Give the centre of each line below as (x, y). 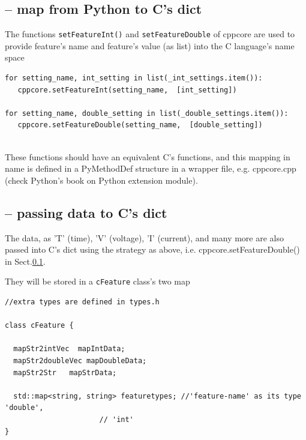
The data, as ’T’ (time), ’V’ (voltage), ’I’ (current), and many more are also (145, 237)
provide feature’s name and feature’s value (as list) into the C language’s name (150, 45)
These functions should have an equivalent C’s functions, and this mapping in (148, 156)
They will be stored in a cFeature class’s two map (97, 281)
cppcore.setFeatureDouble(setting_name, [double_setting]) (140, 125)
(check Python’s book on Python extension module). (101, 180)
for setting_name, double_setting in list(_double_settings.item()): (147, 113)
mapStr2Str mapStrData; (65, 372)
